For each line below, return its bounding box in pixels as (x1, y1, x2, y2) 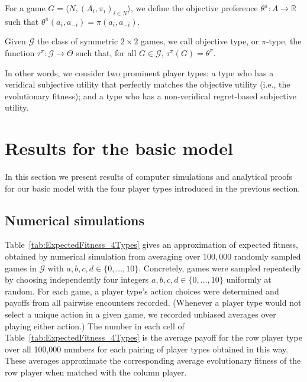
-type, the (266, 35, 302, 47)
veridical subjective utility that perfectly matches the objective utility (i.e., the (5, 78, 290, 90)
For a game (5, 2, 46, 14)
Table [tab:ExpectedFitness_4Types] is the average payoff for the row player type (5, 331, 302, 344)
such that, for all (76, 46, 137, 59)
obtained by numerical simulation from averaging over (5, 250, 201, 263)
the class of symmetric (37, 35, 118, 47)
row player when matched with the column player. (5, 366, 187, 378)
